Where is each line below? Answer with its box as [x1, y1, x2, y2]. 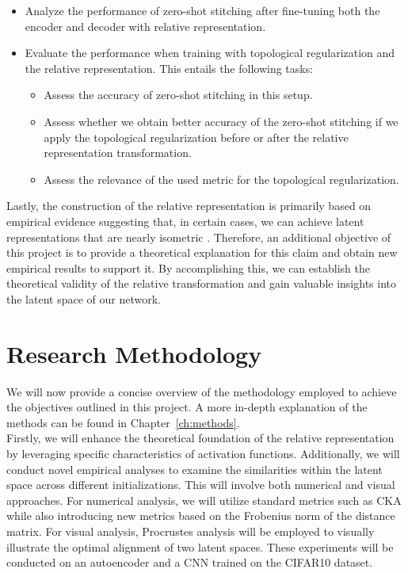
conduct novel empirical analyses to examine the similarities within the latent [6, 460, 383, 477]
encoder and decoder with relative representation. [25, 17, 266, 34]
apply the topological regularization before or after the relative [44, 128, 349, 145]
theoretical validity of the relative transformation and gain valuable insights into [6, 275, 396, 292]
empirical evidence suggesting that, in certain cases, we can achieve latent [6, 212, 364, 229]
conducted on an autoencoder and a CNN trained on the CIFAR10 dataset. [6, 554, 373, 571]
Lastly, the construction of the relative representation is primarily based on [6, 197, 372, 214]
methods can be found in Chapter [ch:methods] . [6, 414, 240, 430]
